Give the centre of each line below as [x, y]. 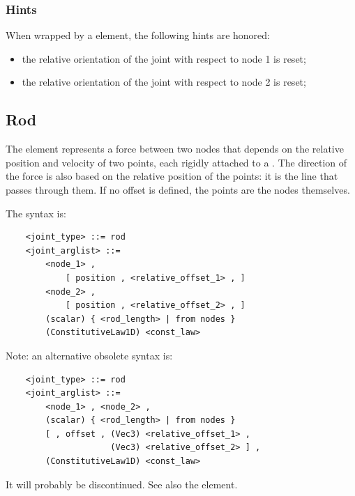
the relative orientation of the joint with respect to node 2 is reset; [164, 82]
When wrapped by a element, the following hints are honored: [138, 35]
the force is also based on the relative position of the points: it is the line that [172, 176]
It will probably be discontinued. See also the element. [122, 484]
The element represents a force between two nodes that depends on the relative [175, 149]
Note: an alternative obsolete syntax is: [89, 355]
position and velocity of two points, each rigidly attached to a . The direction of [176, 162]
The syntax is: [36, 213]
